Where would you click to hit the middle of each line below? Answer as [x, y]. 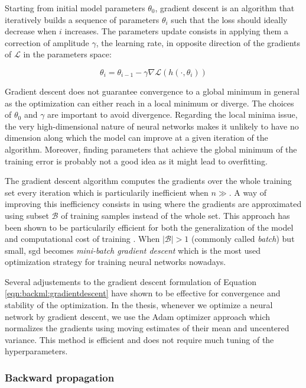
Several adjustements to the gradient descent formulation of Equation [131, 281]
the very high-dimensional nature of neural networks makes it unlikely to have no [152, 126]
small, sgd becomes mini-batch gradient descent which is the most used [133, 250]
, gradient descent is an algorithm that [225, 8]
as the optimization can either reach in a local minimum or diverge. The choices [149, 103]
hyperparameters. [36, 351]
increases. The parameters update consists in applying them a [176, 31]
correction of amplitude [47, 42]
